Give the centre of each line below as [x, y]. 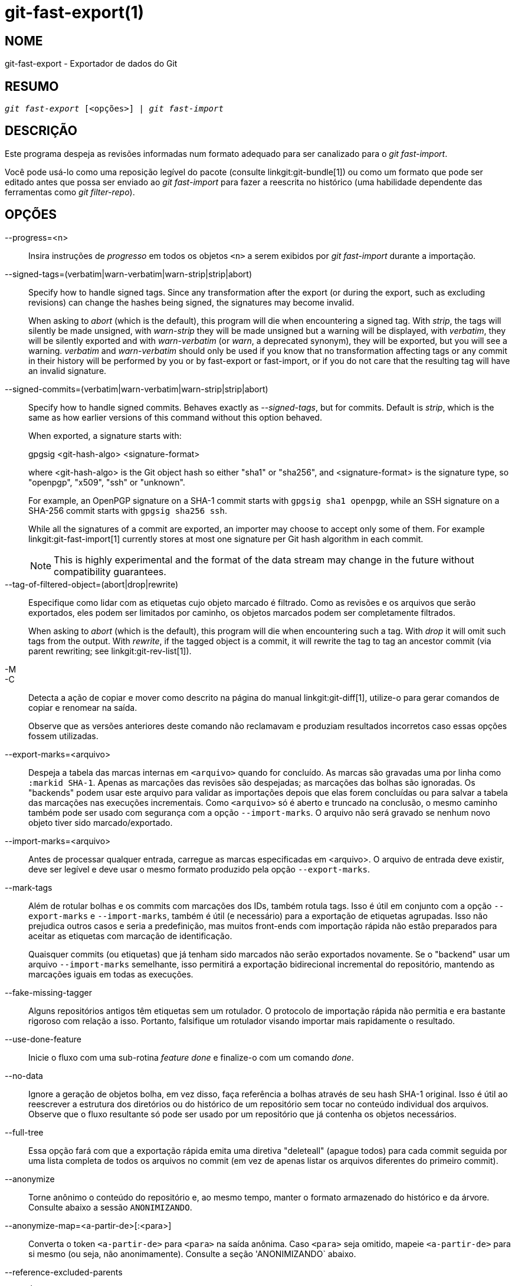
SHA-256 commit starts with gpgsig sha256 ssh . [128, 510]
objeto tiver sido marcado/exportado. [101, 822]
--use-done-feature [43, 1039]
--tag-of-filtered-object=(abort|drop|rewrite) [92, 584]
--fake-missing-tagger [48, 992]
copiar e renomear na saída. [83, 707]
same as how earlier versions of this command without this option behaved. [175, 417]
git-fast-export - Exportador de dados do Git [91, 64]
